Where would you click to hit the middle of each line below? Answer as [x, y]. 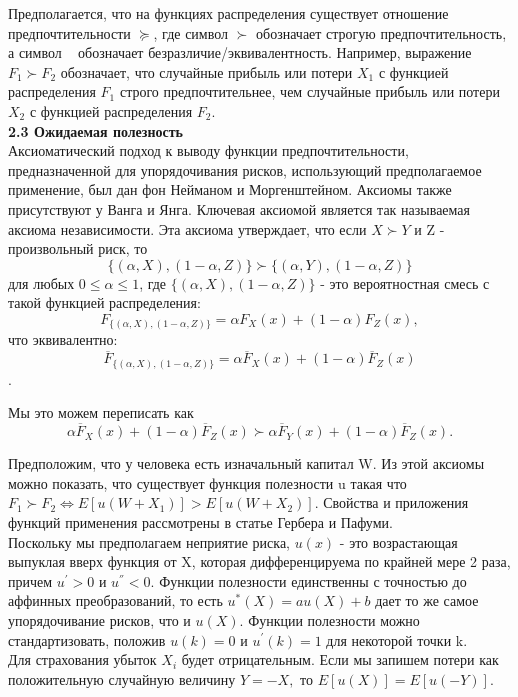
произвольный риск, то [78, 248]
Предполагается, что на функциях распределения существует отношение [228, 13]
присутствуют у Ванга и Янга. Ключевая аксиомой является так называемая [239, 208]
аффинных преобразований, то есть [115, 600]
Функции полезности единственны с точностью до [313, 580]
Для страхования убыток [82, 659]
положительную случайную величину [122, 678]
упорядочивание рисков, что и [99, 619]
